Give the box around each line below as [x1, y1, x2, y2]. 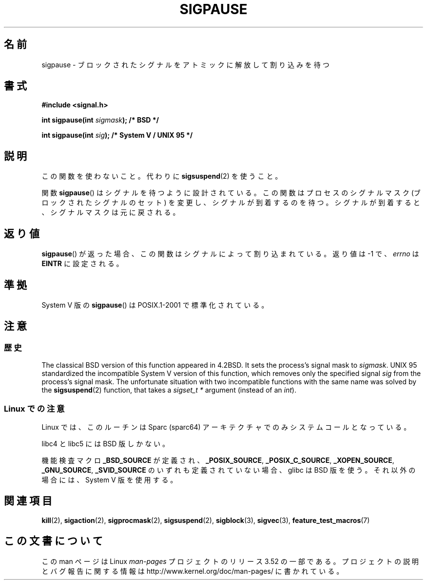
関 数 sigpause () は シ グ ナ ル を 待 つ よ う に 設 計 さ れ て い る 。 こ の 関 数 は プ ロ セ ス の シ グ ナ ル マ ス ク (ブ [41, 188, 421, 197]
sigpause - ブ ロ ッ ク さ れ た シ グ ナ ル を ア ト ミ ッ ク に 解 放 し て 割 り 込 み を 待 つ [41, 60, 330, 69]
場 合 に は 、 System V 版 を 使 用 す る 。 [41, 475, 177, 484]
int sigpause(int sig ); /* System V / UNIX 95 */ [41, 131, 193, 140]
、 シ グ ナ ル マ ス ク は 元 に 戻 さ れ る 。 [41, 208, 180, 217]
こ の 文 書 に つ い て [4, 535, 103, 547]
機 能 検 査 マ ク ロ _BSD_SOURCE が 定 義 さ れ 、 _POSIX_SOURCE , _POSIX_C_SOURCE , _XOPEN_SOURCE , [41, 456, 394, 464]
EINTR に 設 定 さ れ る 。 [41, 259, 123, 268]
